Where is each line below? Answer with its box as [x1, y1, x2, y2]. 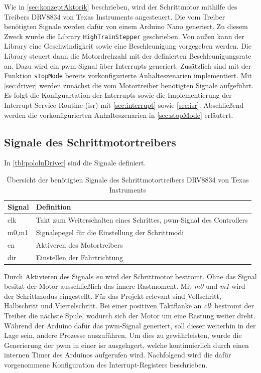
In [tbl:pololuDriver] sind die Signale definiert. [4, 157, 146, 168]
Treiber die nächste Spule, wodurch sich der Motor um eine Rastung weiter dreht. [4, 310, 255, 321]
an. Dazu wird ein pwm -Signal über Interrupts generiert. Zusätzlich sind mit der [4, 60, 251, 71]
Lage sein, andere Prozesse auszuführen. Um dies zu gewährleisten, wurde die [4, 330, 242, 340]
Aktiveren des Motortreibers [36, 239, 123, 250]
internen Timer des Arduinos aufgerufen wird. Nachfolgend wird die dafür [4, 349, 231, 360]
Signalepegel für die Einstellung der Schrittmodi [36, 227, 184, 237]
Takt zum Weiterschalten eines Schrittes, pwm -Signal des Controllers [36, 215, 248, 225]
